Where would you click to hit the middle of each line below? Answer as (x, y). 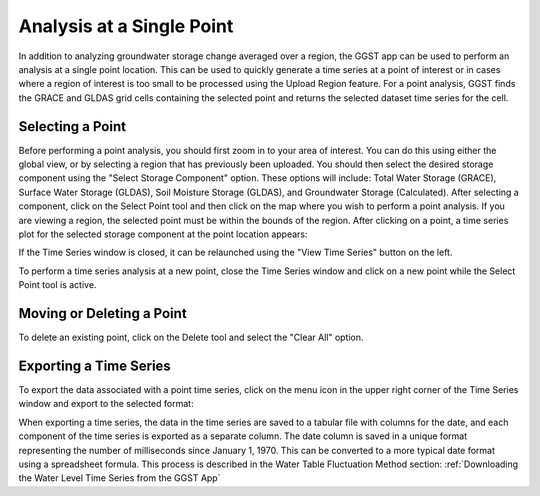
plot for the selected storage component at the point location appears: (163, 234)
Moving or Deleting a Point (102, 313)
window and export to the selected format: (106, 404)
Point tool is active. (57, 285)
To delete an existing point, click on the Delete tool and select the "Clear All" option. (191, 337)
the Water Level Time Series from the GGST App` (119, 478)
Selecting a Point (72, 126)
